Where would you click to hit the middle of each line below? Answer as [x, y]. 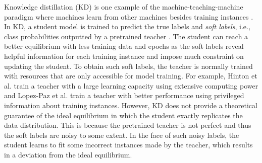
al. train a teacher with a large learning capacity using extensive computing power [131, 85]
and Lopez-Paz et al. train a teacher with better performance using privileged [124, 95]
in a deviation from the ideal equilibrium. [68, 154]
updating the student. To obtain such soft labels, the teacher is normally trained [128, 66]
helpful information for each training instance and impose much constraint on [124, 56]
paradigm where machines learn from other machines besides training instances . [129, 16]
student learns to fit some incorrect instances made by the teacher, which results [128, 145]
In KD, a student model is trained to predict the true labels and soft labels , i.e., [127, 26]
